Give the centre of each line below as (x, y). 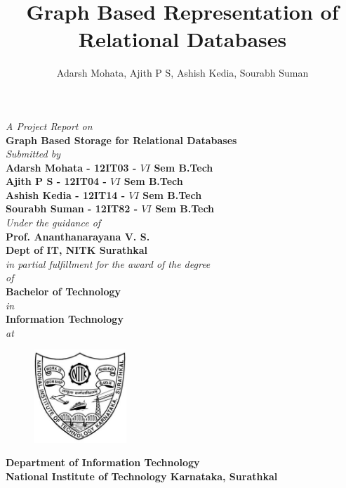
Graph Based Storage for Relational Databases (121, 140)
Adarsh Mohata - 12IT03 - (71, 167)
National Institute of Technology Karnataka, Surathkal (142, 476)
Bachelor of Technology (64, 291)
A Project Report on (49, 126)
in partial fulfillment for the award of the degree (108, 263)
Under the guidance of (53, 223)
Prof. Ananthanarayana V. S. (78, 236)
